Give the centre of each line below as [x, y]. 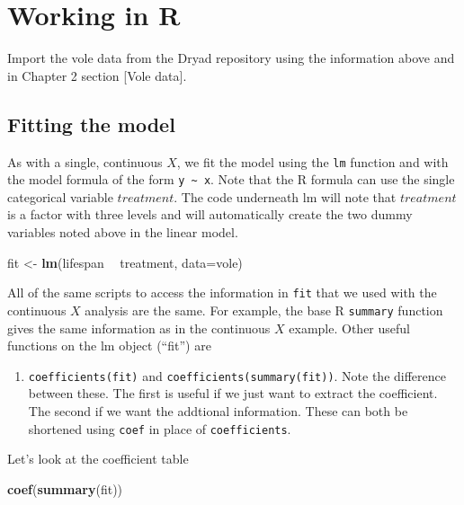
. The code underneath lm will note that [285, 196]
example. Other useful [349, 328]
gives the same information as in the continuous [139, 328]
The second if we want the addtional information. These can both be [218, 410]
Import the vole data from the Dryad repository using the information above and [231, 58]
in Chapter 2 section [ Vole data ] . [97, 75]
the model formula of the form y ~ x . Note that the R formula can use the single [231, 179]
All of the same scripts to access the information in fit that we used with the [222, 292]
